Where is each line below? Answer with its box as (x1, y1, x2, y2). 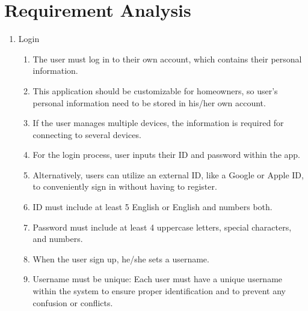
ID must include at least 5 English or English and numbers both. (32, 201, 273, 213)
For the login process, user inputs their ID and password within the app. (32, 148, 301, 161)
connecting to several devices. (32, 128, 141, 140)
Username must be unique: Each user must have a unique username (32, 273, 283, 285)
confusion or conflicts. (32, 296, 113, 309)
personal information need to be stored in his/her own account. (32, 96, 266, 109)
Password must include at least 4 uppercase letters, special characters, (32, 220, 292, 233)
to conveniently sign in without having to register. (32, 180, 217, 193)
